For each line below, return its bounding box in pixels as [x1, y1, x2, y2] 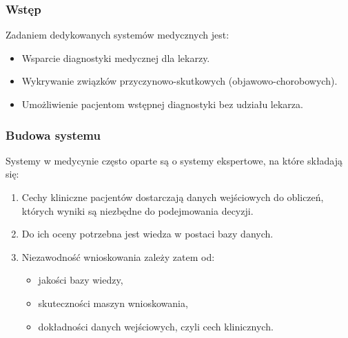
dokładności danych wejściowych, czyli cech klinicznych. [38, 319, 274, 333]
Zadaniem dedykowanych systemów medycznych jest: [6, 28, 229, 42]
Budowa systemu [6, 126, 101, 143]
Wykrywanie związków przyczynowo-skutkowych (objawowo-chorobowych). [21, 74, 338, 88]
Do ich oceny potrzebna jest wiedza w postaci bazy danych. [21, 226, 274, 241]
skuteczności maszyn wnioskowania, [38, 295, 188, 310]
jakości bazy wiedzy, [38, 273, 123, 287]
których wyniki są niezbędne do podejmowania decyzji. [21, 203, 254, 218]
